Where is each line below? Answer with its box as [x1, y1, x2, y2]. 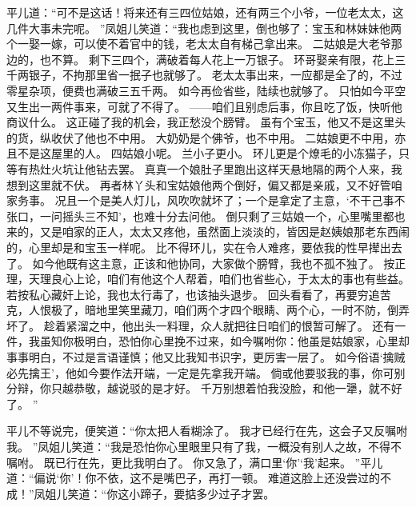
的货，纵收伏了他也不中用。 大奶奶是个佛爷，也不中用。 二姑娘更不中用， [6, 129, 395, 146]
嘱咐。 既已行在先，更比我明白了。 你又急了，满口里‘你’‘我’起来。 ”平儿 [6, 453, 383, 470]
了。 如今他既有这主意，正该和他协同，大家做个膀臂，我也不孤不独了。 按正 [6, 254, 406, 271]
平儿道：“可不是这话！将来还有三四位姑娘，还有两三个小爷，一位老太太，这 [6, 4, 404, 20]
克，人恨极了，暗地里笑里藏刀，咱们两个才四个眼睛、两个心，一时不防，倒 [6, 301, 398, 318]
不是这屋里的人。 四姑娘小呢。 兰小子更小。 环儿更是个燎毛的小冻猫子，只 [17, 145, 410, 162]
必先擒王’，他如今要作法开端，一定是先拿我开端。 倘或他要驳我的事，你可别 [6, 364, 406, 381]
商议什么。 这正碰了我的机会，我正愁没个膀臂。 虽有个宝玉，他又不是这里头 [6, 114, 406, 130]
